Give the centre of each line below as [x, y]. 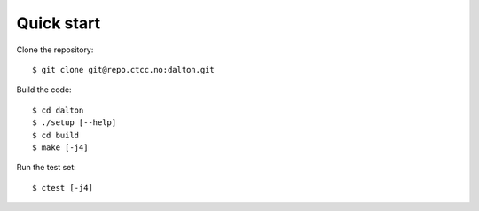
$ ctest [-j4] [63, 188]
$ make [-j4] [60, 147]
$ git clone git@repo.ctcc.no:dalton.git [123, 70]
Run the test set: [47, 168]
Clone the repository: [55, 50]
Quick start [59, 23]
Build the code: [44, 90]
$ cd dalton [58, 110]
